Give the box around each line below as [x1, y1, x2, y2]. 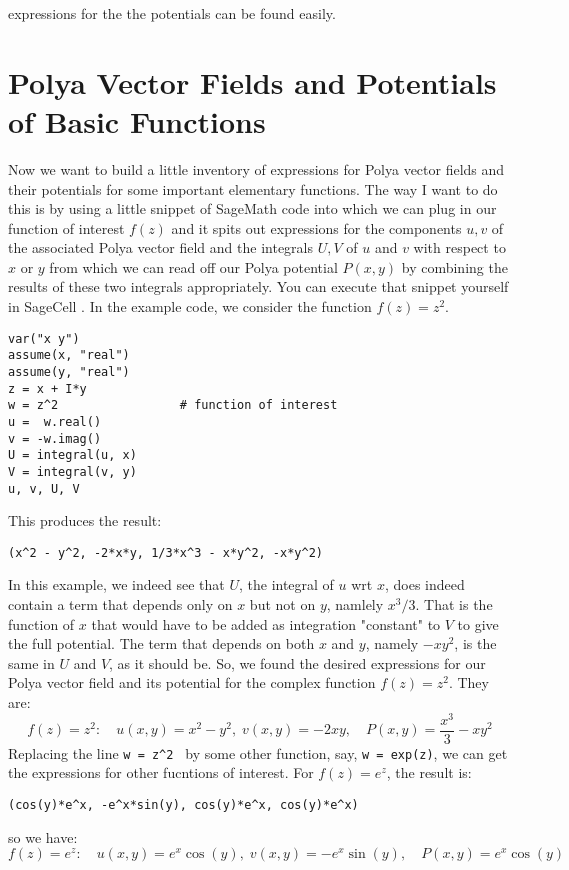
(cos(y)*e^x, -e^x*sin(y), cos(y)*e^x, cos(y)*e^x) [8, 798, 359, 813]
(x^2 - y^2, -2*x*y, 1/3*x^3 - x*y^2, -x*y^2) [8, 545, 323, 560]
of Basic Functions [8, 100, 266, 141]
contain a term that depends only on [8, 594, 233, 615]
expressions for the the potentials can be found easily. [8, 3, 336, 23]
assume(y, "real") [8, 364, 130, 379]
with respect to [413, 237, 506, 258]
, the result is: [386, 762, 472, 783]
